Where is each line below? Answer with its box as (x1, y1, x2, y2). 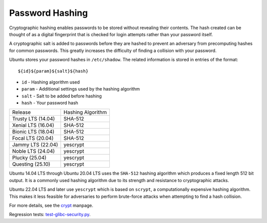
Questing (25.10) (12, 161, 50, 168)
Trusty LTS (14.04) (12, 115, 55, 122)
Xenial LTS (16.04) (12, 122, 54, 129)
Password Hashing (9, 7, 88, 18)
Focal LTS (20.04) (12, 135, 54, 142)
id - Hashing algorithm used (21, 79, 80, 85)
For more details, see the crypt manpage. (9, 203, 93, 209)
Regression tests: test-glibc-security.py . (9, 212, 91, 218)
